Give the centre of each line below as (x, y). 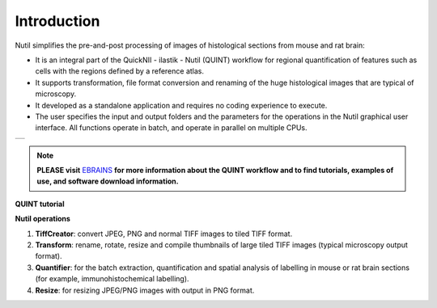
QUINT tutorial (40, 204)
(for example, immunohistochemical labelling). (112, 279)
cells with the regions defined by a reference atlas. (120, 71)
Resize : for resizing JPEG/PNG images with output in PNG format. (145, 290)
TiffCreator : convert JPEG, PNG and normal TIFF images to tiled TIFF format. (164, 234)
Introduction (57, 21)
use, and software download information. (108, 181)
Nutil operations (42, 219)
